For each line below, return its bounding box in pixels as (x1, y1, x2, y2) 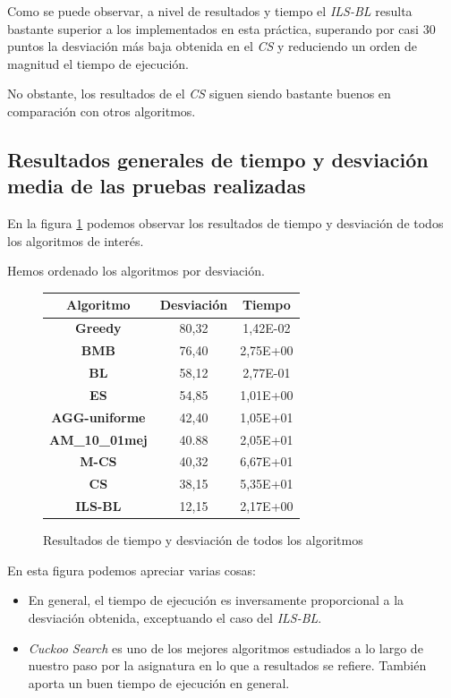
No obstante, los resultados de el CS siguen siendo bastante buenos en (7, 84, 391, 103)
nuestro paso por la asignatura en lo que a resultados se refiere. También (28, 656, 427, 675)
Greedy (75, 319, 122, 337)
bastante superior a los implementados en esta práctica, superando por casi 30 (7, 19, 436, 38)
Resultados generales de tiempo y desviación (7, 145, 429, 173)
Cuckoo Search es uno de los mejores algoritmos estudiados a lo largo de (28, 638, 423, 657)
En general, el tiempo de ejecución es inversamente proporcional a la (28, 591, 404, 609)
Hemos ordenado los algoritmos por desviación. (7, 261, 265, 280)
